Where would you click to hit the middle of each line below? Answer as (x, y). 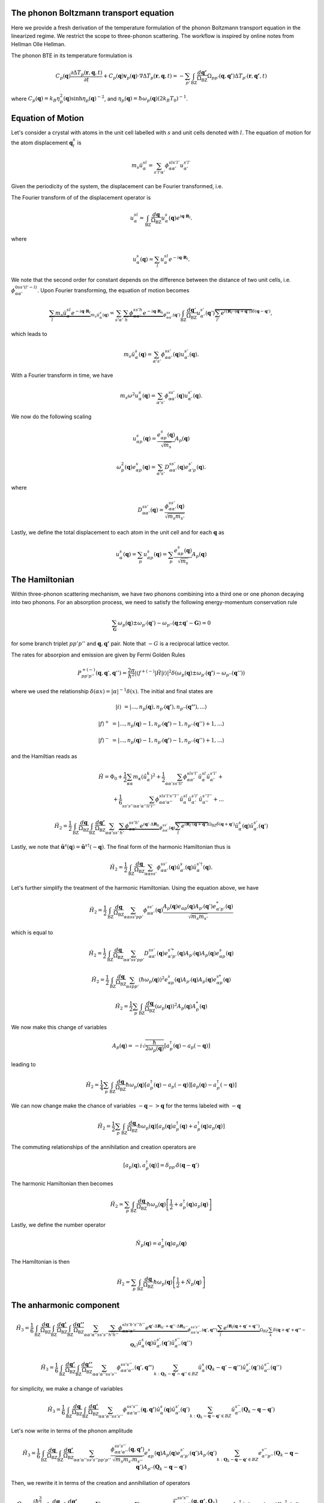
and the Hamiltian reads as (44, 756)
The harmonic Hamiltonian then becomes (62, 1184)
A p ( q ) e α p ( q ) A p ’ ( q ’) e (190, 907)
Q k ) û (136, 1344)
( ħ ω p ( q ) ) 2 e (153, 980)
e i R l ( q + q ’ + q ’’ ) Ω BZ (246, 1328)
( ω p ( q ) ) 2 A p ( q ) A (175, 1006)
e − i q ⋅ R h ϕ (155, 313)
